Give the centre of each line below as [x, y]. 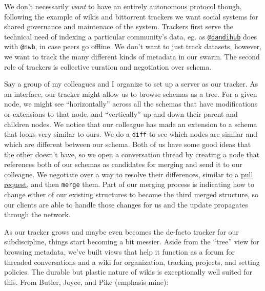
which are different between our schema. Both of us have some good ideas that [128, 144]
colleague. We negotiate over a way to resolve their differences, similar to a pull [129, 174]
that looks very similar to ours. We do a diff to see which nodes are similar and [131, 134]
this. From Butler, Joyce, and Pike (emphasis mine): [86, 282]
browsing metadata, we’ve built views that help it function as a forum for [119, 251]
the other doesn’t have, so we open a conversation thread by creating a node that [132, 154]
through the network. [37, 214]
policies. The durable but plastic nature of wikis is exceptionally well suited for [128, 272]
